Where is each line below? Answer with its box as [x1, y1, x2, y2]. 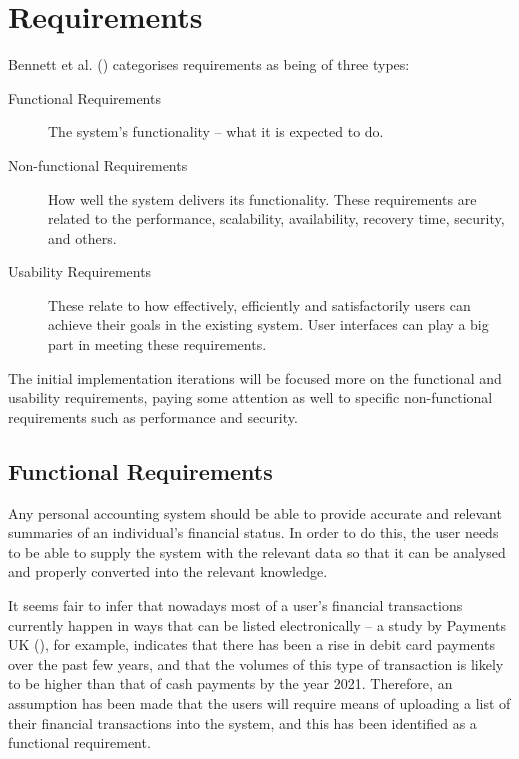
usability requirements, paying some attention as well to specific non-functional [8, 387, 493, 408]
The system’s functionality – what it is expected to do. [48, 121, 384, 142]
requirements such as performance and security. [8, 406, 298, 427]
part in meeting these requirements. [48, 334, 267, 355]
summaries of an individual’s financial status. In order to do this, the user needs [8, 522, 499, 543]
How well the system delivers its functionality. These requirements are [48, 188, 477, 209]
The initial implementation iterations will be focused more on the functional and [8, 367, 502, 388]
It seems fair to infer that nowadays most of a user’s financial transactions [8, 595, 463, 616]
